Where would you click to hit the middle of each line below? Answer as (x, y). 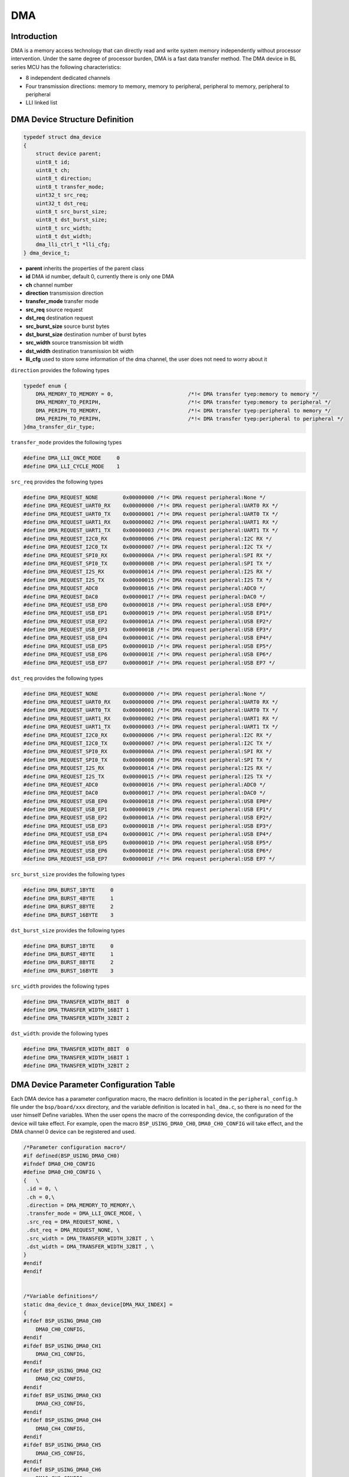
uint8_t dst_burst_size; (72, 220)
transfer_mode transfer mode (62, 301)
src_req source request (54, 310)
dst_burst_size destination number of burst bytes (86, 334)
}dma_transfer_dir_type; (59, 427)
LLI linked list (42, 103)
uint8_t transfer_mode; (70, 187)
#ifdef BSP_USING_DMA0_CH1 (62, 1346)
